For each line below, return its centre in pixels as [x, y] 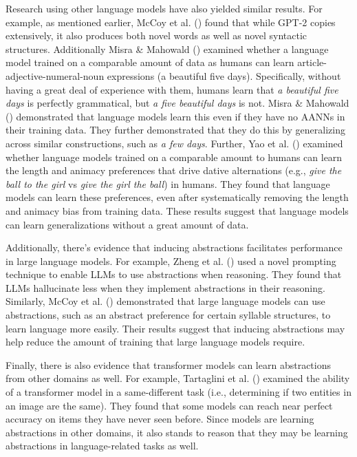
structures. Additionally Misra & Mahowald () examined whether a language [167, 49]
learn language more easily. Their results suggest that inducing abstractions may [175, 328]
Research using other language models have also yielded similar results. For [164, 8]
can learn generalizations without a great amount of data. [127, 224]
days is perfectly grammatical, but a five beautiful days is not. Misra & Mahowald [177, 103]
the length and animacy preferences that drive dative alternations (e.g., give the [174, 170]
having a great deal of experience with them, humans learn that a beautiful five [172, 89]
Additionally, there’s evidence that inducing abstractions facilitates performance [174, 247]
